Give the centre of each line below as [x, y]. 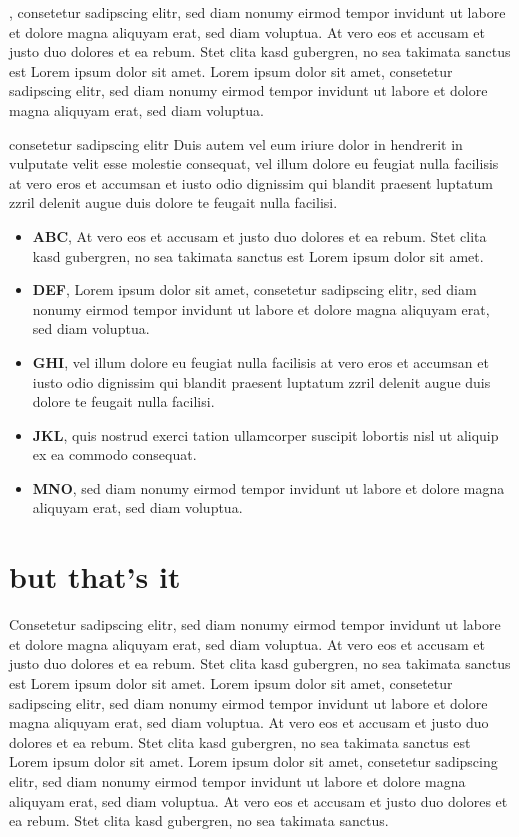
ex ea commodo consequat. [114, 454]
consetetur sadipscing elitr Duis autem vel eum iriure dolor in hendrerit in [236, 143]
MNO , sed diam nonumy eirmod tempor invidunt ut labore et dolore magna [268, 487]
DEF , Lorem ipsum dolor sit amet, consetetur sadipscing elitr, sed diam [254, 289]
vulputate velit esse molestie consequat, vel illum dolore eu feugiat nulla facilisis [254, 163]
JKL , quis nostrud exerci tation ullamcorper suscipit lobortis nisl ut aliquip [265, 434]
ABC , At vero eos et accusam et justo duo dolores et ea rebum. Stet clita [259, 235]
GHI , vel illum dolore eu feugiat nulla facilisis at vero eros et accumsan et [260, 361]
